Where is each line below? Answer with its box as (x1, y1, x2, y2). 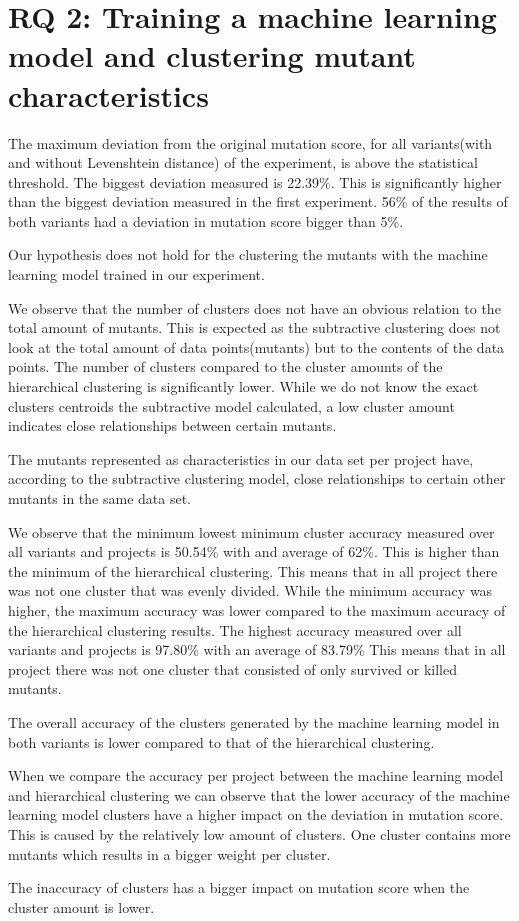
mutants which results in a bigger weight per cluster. (8, 843, 331, 864)
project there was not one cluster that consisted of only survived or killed (8, 658, 457, 679)
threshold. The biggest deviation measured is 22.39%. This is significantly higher (8, 171, 502, 192)
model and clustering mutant (8, 35, 416, 76)
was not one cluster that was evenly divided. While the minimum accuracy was (8, 580, 493, 601)
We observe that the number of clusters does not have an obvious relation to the (8, 297, 501, 318)
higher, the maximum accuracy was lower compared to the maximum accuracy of (8, 599, 506, 620)
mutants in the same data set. (8, 488, 191, 508)
